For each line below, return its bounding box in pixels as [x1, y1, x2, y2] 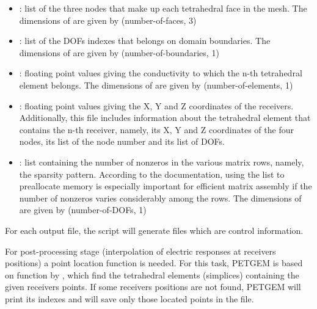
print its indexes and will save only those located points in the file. [5, 292, 254, 305]
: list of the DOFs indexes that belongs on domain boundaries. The [19, 34, 271, 47]
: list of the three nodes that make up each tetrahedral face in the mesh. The [19, 2, 307, 14]
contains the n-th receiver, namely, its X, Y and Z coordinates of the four [19, 123, 294, 136]
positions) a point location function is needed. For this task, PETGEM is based [5, 256, 303, 269]
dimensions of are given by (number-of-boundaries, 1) [19, 46, 219, 59]
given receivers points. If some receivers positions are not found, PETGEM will [5, 280, 301, 293]
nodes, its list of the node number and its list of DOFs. [19, 135, 225, 148]
